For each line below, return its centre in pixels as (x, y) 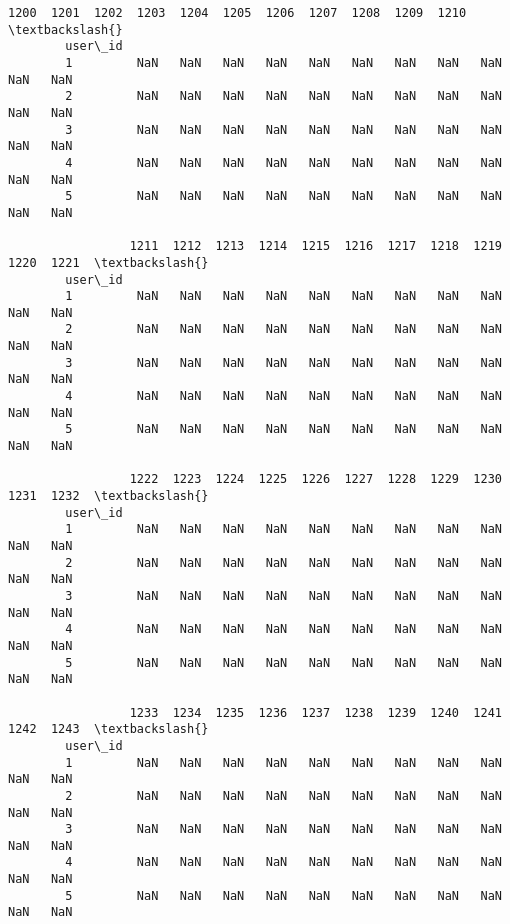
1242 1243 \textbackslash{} (108, 729)
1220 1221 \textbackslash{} (108, 262)
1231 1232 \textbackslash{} (108, 496)
